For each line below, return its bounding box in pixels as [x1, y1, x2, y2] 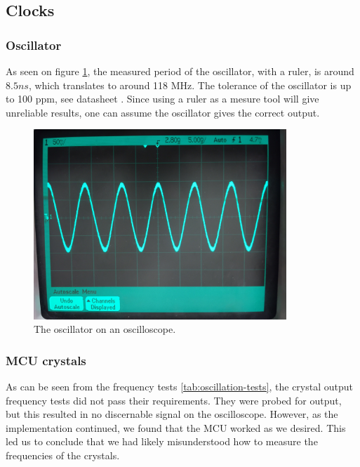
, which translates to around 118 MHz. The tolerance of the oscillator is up [28, 77, 352, 92]
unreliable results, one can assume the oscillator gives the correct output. [6, 105, 320, 119]
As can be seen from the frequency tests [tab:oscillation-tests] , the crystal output [6, 379, 354, 394]
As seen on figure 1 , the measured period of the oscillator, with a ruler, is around [6, 64, 354, 78]
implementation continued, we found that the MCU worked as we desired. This [6, 420, 346, 435]
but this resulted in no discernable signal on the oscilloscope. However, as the [6, 407, 338, 421]
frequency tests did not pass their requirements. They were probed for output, [6, 393, 342, 407]
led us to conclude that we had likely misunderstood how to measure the [6, 434, 318, 449]
